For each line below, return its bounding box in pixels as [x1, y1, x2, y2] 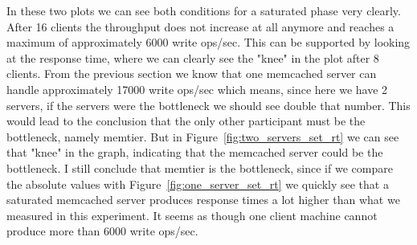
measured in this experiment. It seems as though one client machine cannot [6, 206, 378, 223]
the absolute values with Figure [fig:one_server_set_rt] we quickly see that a [6, 175, 389, 192]
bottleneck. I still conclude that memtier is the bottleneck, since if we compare [6, 159, 393, 176]
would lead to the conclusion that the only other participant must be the [6, 112, 366, 129]
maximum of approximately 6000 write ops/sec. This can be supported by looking [6, 34, 411, 51]
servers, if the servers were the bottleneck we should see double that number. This [6, 96, 411, 113]
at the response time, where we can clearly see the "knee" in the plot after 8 [6, 49, 379, 66]
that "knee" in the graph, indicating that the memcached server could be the [6, 144, 383, 161]
